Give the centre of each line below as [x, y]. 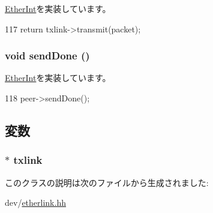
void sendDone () [47, 55]
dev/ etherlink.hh [35, 202]
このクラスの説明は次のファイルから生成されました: [107, 182]
